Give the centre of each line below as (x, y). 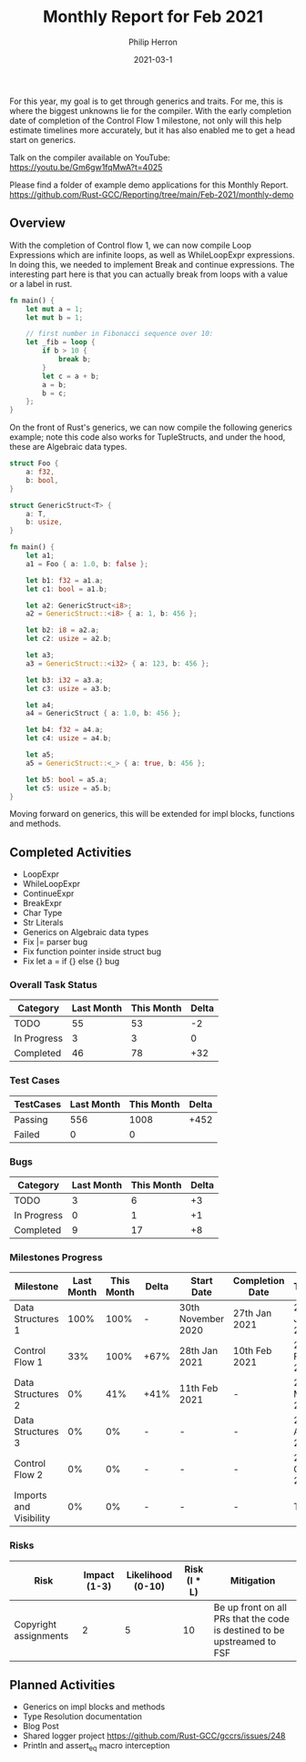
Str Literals (43, 922)
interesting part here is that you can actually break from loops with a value (149, 274)
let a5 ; (40, 755)
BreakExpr (42, 903)
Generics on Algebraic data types (86, 932)
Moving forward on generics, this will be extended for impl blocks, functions (152, 814)
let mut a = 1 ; (55, 309)
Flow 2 (29, 1475)
